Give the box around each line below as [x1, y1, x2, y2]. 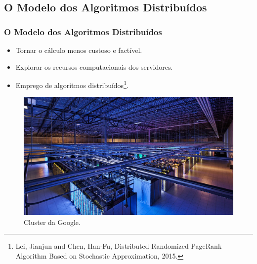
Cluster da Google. [24, 217, 81, 227]
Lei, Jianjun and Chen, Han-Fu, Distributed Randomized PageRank [15, 241, 222, 251]
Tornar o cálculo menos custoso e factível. [15, 45, 142, 55]
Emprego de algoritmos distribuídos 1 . [15, 79, 128, 90]
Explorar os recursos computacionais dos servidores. [15, 61, 173, 72]
